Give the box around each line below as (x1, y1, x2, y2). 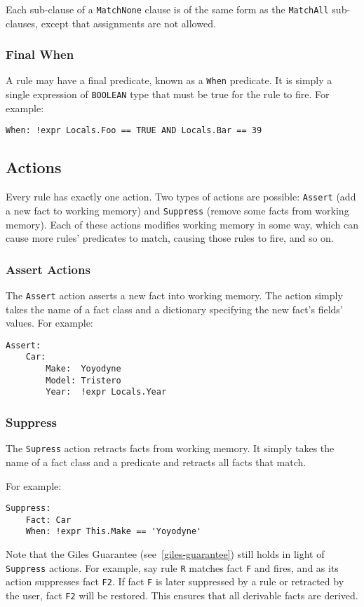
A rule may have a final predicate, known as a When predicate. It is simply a (6, 73, 332, 88)
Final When (6, 46, 74, 63)
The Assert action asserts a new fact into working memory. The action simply (6, 287, 343, 302)
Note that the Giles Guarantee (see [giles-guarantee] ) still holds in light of (6, 547, 325, 561)
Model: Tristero (46, 375, 121, 386)
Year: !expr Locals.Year (46, 387, 167, 397)
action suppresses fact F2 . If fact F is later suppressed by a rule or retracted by (6, 574, 344, 589)
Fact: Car (25, 514, 72, 525)
